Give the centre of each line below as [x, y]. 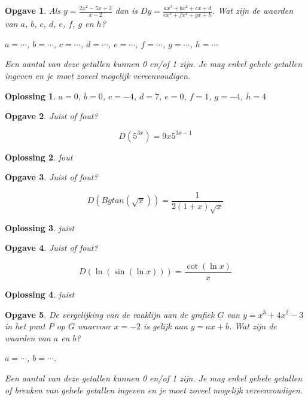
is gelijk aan [166, 326]
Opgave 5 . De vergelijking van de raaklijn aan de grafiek [110, 314]
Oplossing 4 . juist [40, 294]
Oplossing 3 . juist [40, 227]
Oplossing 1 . [31, 96]
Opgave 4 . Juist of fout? [51, 248]
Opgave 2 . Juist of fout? [51, 116]
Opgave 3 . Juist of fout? [51, 177]
